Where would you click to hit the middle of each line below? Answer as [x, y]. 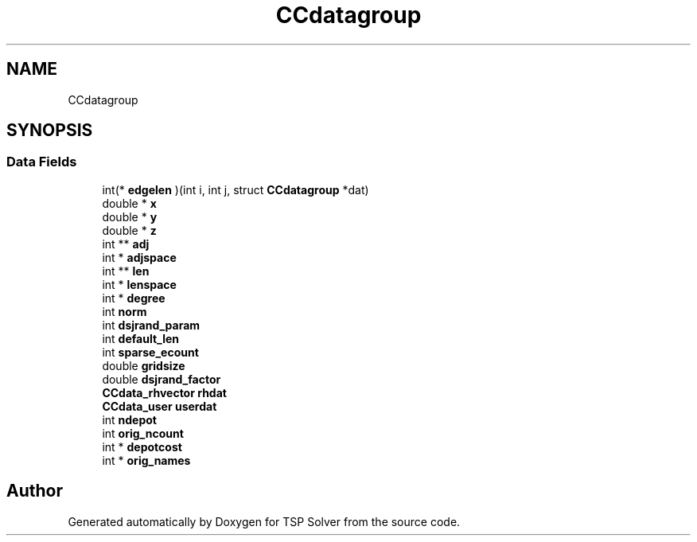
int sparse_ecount [150, 352]
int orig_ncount [143, 433]
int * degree [134, 298]
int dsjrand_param [151, 325]
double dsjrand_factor [162, 379]
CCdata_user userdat [160, 406]
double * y [130, 216]
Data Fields [42, 162]
